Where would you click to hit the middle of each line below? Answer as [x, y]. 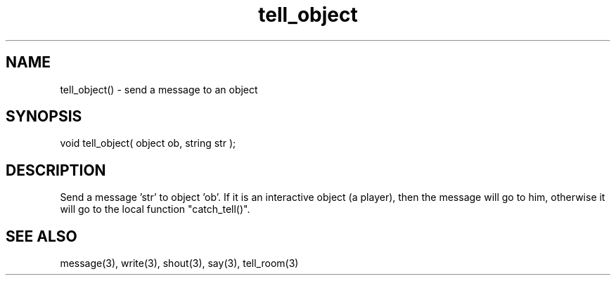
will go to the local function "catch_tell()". [155, 209]
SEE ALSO [41, 236]
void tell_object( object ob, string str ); [148, 143]
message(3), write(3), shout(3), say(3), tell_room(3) [179, 263]
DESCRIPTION [56, 170]
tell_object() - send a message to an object [159, 89]
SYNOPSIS [44, 117]
